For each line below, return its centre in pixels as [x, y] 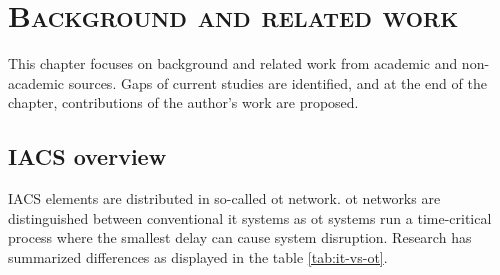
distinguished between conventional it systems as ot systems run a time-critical [250, 217]
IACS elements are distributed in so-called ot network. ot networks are [224, 198]
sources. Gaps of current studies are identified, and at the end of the [277, 82]
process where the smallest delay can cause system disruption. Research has [240, 237]
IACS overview [87, 156]
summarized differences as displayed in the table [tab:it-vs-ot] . [198, 256]
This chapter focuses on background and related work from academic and [233, 63]
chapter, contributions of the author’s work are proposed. [183, 102]
